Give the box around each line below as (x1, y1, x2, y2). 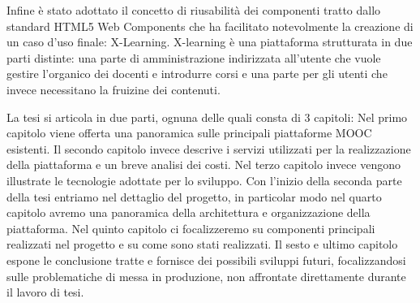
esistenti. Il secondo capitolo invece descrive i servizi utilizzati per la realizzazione (6, 140, 411, 157)
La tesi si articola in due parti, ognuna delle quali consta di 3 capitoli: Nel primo (6, 108, 408, 125)
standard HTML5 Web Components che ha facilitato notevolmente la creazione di (6, 17, 414, 34)
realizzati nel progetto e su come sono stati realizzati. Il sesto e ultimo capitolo (6, 236, 398, 253)
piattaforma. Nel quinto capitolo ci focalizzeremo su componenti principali (6, 219, 375, 236)
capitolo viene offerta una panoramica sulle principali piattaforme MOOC (6, 124, 372, 141)
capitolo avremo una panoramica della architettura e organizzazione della (6, 204, 371, 221)
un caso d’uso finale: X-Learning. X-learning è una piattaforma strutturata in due (6, 33, 413, 50)
